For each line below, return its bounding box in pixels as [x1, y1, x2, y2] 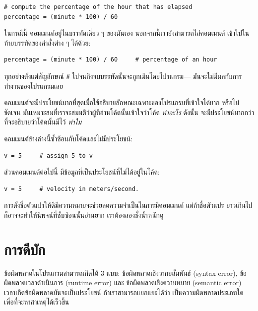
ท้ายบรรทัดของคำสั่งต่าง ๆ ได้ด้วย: [4, 37, 91, 48]
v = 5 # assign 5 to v [4, 152, 93, 159]
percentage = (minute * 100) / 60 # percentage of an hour [4, 56, 217, 63]
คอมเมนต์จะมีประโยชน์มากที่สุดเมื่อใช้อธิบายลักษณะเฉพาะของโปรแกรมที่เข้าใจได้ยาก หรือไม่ [4, 97, 239, 108]
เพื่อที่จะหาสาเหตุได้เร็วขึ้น [4, 297, 69, 307]
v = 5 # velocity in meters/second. [4, 185, 139, 192]
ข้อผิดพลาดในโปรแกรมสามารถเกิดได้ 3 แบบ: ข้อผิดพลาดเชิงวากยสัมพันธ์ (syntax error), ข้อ [4, 267, 247, 278]
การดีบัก [4, 239, 46, 259]
